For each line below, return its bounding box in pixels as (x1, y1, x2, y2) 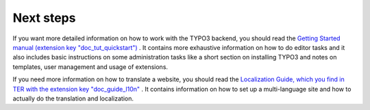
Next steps (12, 10, 76, 25)
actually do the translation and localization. (12, 94, 134, 102)
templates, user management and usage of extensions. (12, 62, 168, 71)
